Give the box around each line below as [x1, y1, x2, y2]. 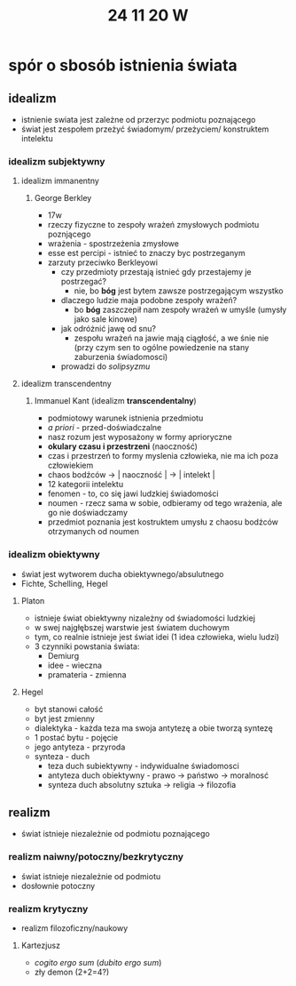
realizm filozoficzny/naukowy [20, 923, 129, 934]
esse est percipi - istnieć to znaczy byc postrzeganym [47, 248, 245, 259]
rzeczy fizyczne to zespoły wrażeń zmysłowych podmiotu [47, 220, 260, 230]
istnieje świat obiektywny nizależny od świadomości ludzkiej [34, 613, 256, 623]
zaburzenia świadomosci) [74, 352, 168, 363]
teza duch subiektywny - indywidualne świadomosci [47, 760, 240, 771]
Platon [20, 595, 45, 605]
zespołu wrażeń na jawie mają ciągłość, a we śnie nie [74, 333, 269, 343]
